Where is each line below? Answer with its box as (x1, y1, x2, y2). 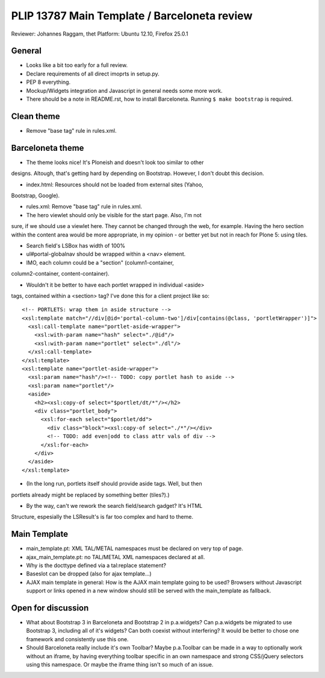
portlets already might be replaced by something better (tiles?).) (11, 491, 170, 498)
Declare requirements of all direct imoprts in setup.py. (26, 70, 159, 77)
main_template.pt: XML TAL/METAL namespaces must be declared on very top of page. (26, 545, 244, 552)
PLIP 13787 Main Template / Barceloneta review (11, 9, 253, 22)
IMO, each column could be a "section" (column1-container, (26, 259, 175, 266)
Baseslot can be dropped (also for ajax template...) (26, 570, 152, 577)
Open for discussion (11, 603, 89, 613)
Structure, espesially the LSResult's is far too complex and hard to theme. (11, 513, 194, 521)
